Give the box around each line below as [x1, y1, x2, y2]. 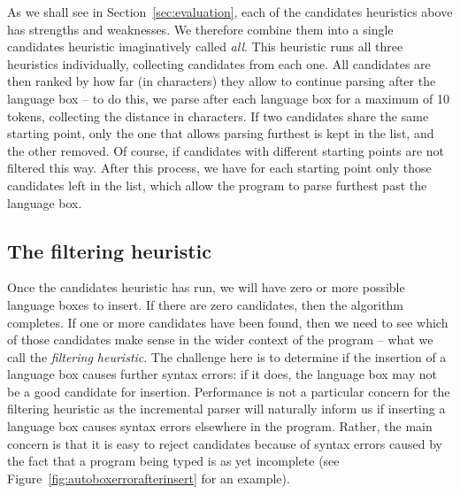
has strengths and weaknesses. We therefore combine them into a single [7, 19, 394, 38]
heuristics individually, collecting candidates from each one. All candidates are [7, 54, 431, 73]
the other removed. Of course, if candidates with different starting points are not [7, 141, 445, 159]
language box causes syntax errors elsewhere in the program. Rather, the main [7, 417, 433, 436]
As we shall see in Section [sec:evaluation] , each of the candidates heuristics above [7, 3, 453, 20]
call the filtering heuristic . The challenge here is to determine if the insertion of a [7, 347, 447, 366]
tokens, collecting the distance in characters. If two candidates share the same [7, 106, 429, 125]
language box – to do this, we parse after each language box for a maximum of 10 [7, 89, 449, 107]
